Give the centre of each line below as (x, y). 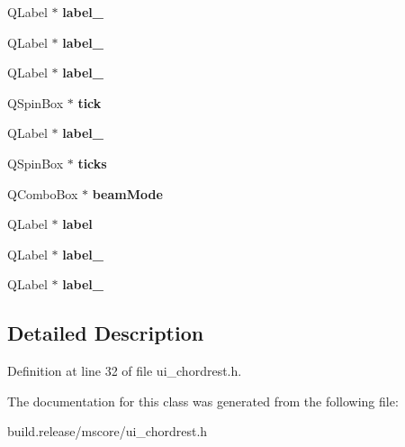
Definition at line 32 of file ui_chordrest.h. (125, 371)
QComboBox (43, 193)
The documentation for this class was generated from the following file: (203, 401)
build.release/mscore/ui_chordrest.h (108, 431)
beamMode (127, 193)
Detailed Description (106, 333)
